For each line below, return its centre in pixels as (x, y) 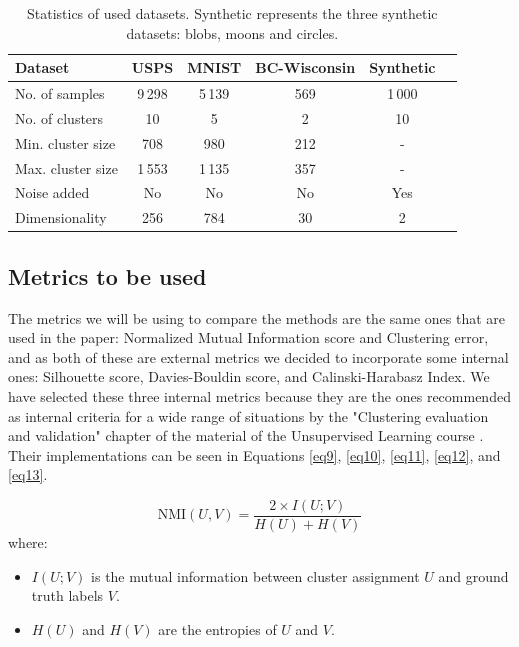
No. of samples (60, 93)
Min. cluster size (65, 142)
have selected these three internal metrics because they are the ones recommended (259, 395)
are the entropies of (217, 628)
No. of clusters (59, 117)
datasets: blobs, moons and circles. (232, 32)
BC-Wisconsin (305, 67)
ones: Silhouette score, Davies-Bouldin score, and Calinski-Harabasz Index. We (249, 376)
